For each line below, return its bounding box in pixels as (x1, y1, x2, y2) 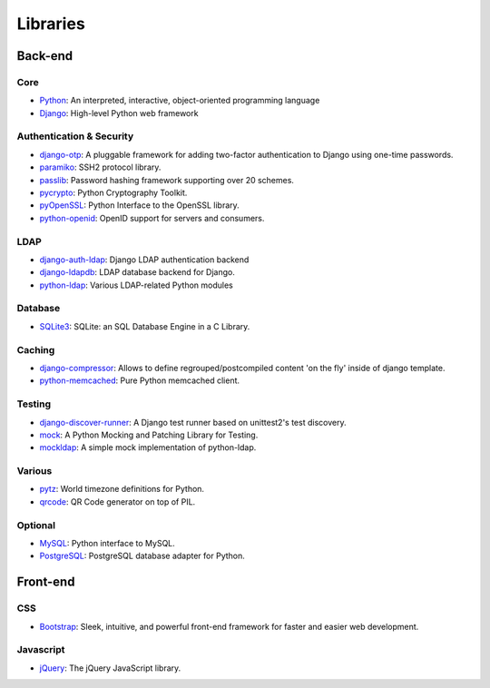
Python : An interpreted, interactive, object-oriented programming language (39, 95, 320, 106)
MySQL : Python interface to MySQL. (39, 537, 176, 548)
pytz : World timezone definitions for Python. (39, 484, 204, 495)
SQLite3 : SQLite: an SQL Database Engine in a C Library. (39, 320, 250, 331)
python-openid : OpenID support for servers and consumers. (39, 212, 265, 223)
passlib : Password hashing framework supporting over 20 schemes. (39, 174, 295, 185)
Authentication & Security (16, 130, 134, 143)
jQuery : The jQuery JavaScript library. (39, 663, 181, 673)
